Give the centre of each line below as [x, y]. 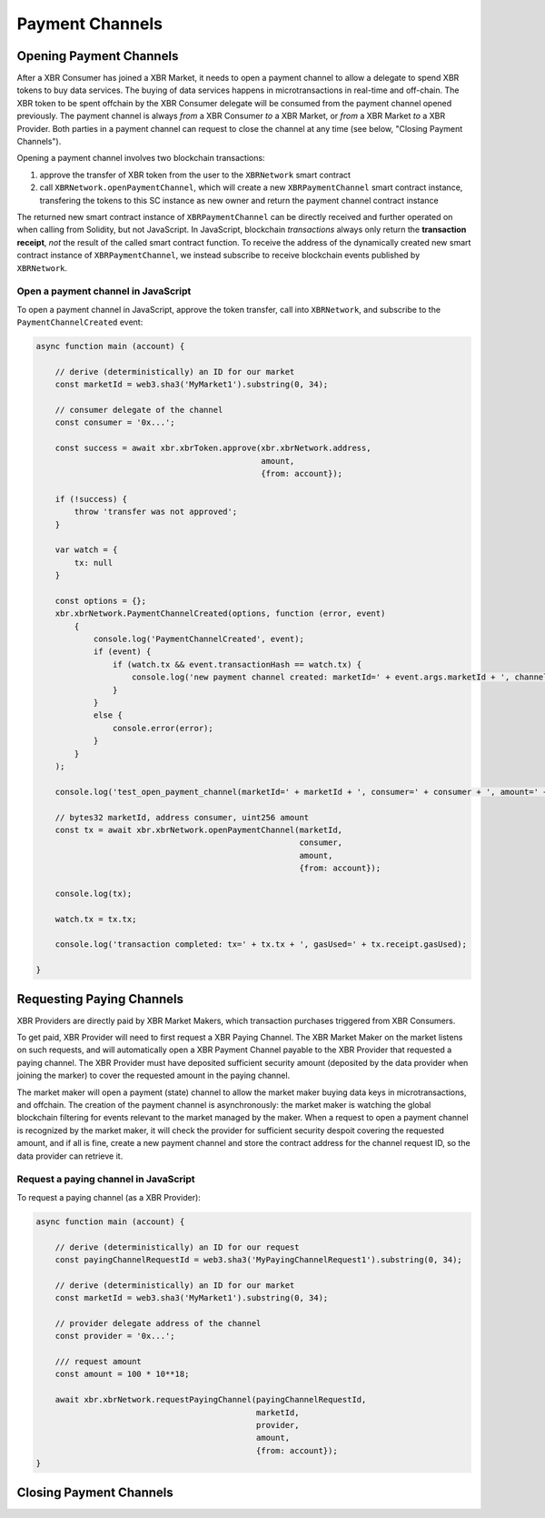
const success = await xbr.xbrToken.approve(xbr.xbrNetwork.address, [213, 448]
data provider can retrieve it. [70, 1156]
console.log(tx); [94, 893]
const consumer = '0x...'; [115, 422]
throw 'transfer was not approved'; [156, 512]
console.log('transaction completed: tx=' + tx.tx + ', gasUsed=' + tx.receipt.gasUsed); [261, 945]
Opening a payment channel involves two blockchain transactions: [141, 158]
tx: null [94, 563]
